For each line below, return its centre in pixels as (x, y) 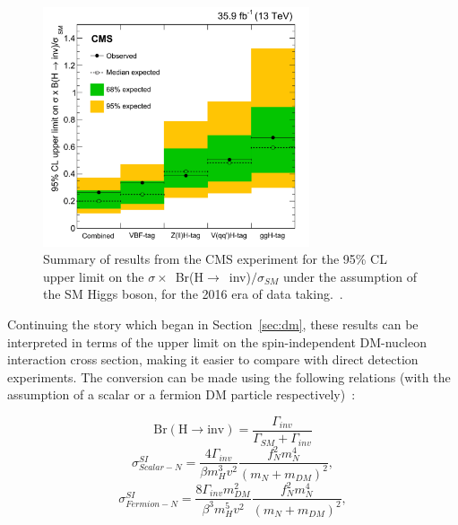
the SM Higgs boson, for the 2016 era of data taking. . (193, 294)
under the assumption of (350, 276)
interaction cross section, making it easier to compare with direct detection (213, 359)
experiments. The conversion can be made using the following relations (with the (229, 376)
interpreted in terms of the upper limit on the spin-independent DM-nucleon (217, 341)
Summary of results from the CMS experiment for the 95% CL (215, 259)
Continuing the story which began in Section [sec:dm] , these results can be (213, 324)
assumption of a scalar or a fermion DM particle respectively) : (181, 394)
